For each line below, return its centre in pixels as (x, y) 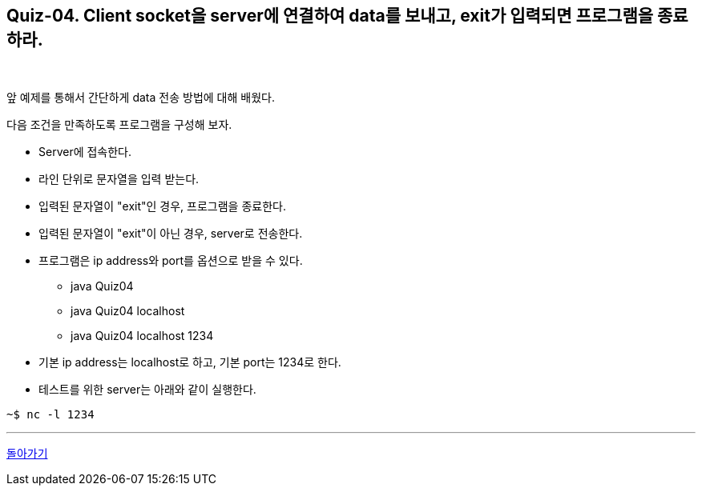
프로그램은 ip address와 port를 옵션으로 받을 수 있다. (171, 261)
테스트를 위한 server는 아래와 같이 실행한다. (147, 390)
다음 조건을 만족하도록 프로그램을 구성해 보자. (119, 125)
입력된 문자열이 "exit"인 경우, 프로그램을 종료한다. (162, 206)
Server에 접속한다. (85, 152)
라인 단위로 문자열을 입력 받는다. (119, 179)
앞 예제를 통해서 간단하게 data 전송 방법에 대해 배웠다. (141, 98)
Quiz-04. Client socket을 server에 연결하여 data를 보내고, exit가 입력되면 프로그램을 (330, 16)
